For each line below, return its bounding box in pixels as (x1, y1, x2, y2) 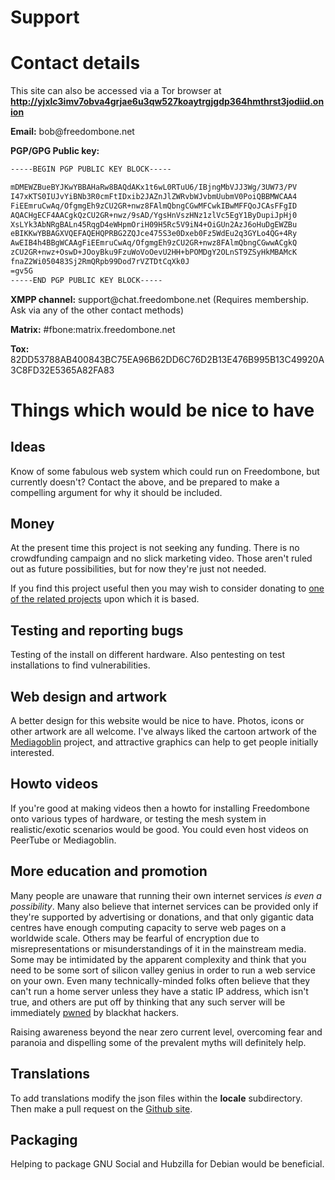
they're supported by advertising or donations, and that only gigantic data (10, 911, 315, 923)
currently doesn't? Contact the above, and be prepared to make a (10, 476, 280, 488)
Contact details (10, 52, 141, 75)
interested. (10, 747, 55, 759)
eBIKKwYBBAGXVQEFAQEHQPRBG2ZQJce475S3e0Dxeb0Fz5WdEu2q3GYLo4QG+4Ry (10, 229, 298, 239)
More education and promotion (10, 863, 208, 880)
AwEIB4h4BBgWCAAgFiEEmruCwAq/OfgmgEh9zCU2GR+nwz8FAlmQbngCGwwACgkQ (10, 238, 298, 248)
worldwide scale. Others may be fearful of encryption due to (10, 932, 260, 944)
